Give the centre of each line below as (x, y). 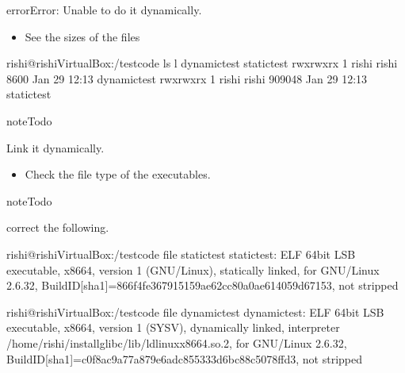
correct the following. (58, 227)
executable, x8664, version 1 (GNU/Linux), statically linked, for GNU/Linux (193, 269)
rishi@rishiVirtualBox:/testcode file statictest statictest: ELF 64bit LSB (181, 254)
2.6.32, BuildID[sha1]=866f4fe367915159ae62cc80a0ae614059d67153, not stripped (202, 285)
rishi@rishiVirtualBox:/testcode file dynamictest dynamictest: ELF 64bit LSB (195, 311)
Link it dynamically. (55, 147)
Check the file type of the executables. (118, 174)
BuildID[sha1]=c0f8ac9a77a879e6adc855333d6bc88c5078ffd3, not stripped (185, 358)
